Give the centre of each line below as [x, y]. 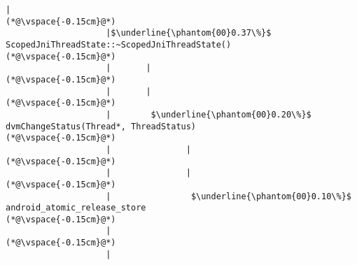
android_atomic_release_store [76, 208]
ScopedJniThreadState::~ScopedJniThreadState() [119, 44]
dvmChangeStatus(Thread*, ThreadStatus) [101, 126]
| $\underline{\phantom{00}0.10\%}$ [229, 196]
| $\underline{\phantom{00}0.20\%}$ [209, 114]
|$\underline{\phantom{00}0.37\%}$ [189, 33]
